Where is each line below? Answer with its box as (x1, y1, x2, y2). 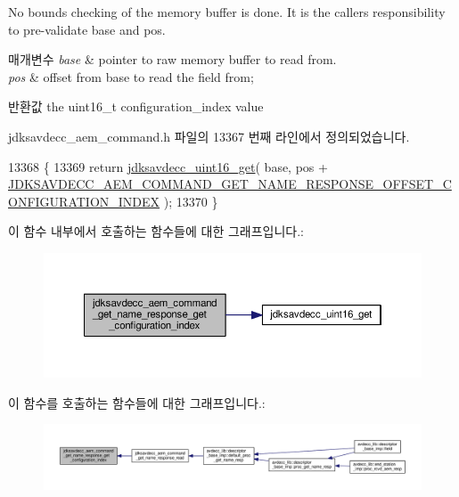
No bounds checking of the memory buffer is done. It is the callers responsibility (8, 3, 446, 20)
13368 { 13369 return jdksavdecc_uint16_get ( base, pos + (8, 157, 328, 175)
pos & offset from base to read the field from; (8, 67, 254, 86)
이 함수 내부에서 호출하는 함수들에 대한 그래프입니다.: (8, 222, 304, 240)
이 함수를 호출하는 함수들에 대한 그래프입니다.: (8, 393, 266, 411)
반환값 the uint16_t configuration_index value (8, 97, 264, 116)
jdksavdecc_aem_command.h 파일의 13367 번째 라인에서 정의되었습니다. (8, 126, 410, 145)
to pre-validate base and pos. (8, 20, 166, 38)
